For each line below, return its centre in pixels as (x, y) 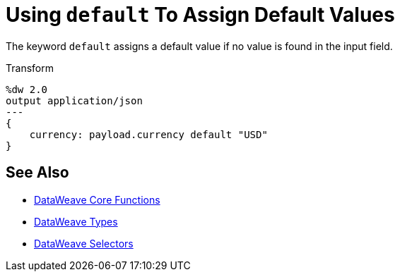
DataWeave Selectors (84, 243)
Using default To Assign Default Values (200, 15)
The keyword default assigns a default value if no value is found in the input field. (199, 46)
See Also (37, 173)
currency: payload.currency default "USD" (148, 134)
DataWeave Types (76, 221)
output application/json (74, 100)
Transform (30, 68)
